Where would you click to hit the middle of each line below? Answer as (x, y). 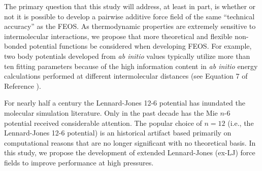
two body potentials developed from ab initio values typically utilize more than (127, 56)
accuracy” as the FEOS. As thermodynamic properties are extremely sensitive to (130, 26)
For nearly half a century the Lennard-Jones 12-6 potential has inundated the (125, 103)
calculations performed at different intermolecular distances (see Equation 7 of (126, 76)
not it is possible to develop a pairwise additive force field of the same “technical (129, 16)
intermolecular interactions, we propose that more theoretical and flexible (118, 36)
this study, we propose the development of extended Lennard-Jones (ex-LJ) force (130, 152)
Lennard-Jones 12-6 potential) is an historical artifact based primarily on (118, 133)
